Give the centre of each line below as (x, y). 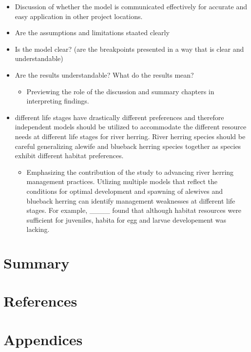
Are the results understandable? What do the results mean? (104, 74)
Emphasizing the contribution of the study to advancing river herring (130, 172)
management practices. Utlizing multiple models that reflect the (122, 181)
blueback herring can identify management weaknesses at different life (131, 200)
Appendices (43, 339)
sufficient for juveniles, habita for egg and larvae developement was (126, 219)
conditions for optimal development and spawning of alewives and (125, 191)
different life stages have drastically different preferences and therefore (119, 117)
